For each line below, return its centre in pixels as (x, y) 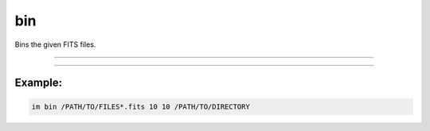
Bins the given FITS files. (55, 44)
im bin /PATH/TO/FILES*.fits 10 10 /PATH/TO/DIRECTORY (141, 106)
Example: (39, 83)
